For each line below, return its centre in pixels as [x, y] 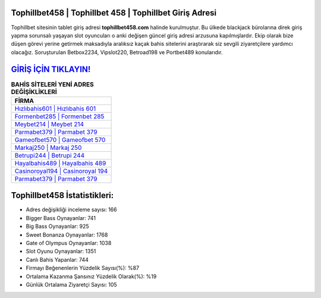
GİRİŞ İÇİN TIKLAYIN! [51, 69]
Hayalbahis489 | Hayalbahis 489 [60, 163]
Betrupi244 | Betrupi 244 [50, 155]
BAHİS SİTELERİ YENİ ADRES [53, 84]
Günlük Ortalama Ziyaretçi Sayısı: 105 [71, 285]
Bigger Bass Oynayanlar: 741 [61, 218]
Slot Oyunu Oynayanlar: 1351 [61, 251]
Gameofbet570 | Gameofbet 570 [60, 140]
